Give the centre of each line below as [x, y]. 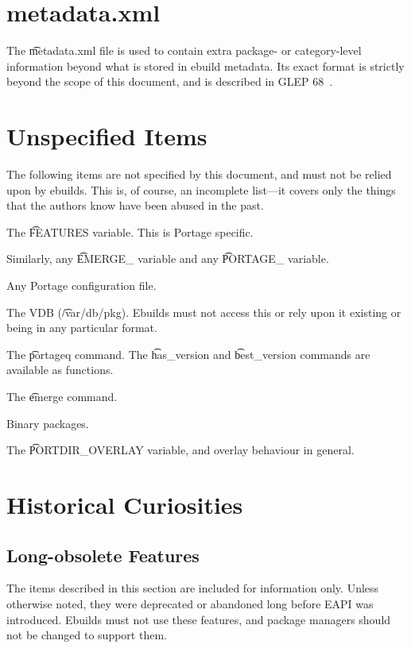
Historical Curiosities [125, 504]
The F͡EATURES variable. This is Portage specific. [130, 231]
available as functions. [60, 370]
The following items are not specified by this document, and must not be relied [199, 174]
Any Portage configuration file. [81, 285]
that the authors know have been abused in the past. [135, 205]
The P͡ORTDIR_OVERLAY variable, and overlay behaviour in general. [180, 450]
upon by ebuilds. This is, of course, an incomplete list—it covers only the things [201, 189]
